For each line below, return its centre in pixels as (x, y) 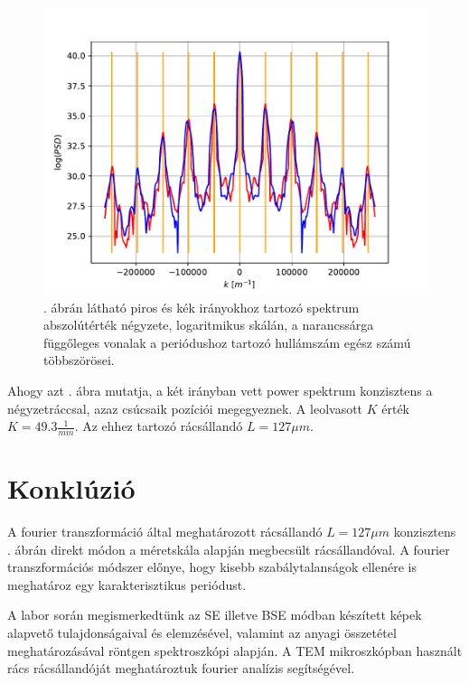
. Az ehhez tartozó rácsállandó (159, 426)
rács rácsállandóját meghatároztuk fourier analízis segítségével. (181, 668)
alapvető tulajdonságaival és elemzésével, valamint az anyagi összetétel (202, 633)
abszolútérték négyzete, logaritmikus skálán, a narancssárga (209, 325)
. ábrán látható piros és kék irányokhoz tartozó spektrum (202, 307)
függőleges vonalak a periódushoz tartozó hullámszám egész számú (227, 342)
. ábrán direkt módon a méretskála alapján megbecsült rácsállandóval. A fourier (229, 549)
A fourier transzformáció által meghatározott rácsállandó (165, 532)
